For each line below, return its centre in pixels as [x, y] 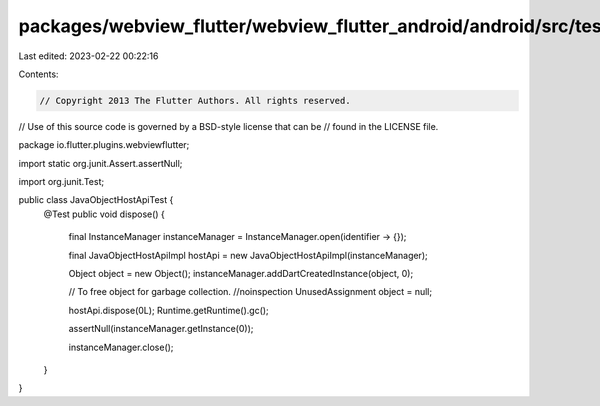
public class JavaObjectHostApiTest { [96, 200]
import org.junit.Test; [61, 182]
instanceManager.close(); [121, 347]
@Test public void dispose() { [104, 214]
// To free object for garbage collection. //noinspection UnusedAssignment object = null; [250, 292]
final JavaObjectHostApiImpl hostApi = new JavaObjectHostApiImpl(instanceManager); [248, 255]
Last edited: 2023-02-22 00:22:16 [88, 56]
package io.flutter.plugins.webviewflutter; [104, 145]
